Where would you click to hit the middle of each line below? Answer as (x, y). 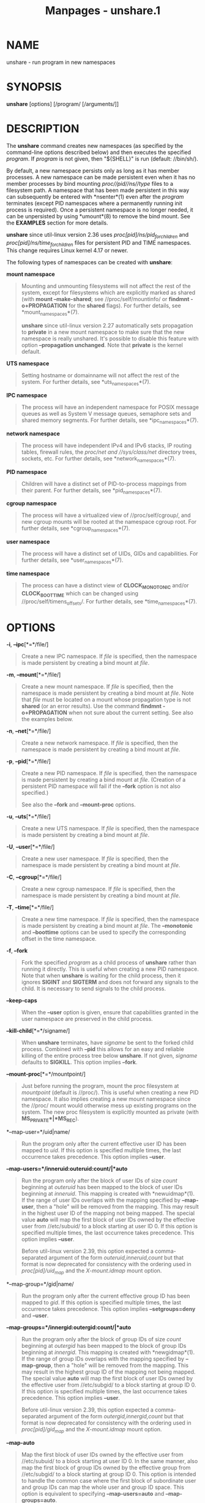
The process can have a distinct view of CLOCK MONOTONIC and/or (105, 586)
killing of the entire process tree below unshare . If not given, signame (109, 1056)
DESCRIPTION (43, 129)
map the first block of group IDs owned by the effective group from (106, 1467)
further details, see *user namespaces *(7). (72, 560)
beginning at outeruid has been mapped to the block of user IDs (102, 1187)
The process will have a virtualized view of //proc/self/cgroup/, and (106, 515)
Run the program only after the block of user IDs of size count (99, 1180)
